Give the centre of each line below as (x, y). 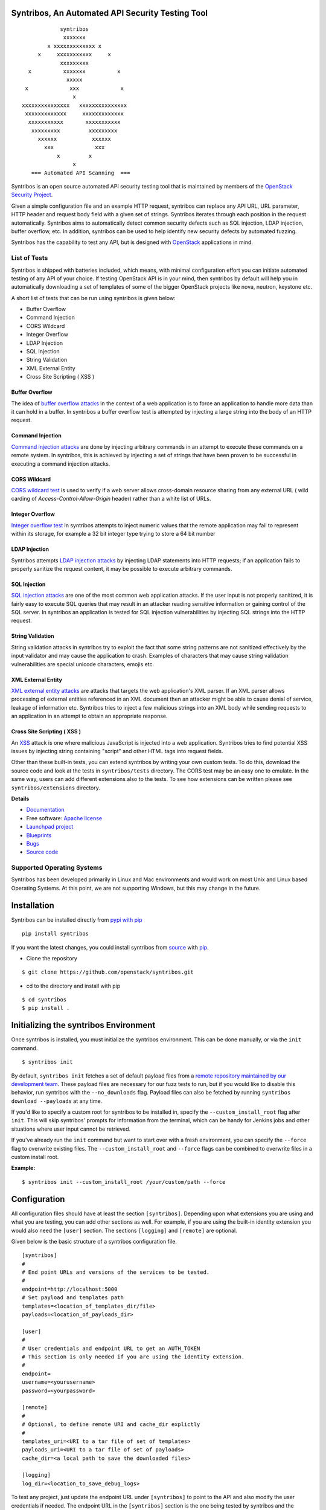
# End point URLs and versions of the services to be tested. (116, 1272)
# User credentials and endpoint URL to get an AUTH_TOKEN (111, 1348)
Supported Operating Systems (57, 868)
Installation (33, 905)
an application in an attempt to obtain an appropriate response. (90, 716)
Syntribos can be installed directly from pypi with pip (77, 920)
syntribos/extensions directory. (56, 788)
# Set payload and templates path (73, 1298)
